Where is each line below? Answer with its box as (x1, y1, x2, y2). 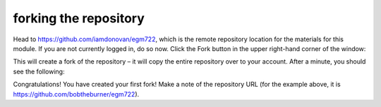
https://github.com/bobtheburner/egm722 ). (13, 90, 140, 98)
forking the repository (13, 10, 145, 26)
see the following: (13, 67, 65, 76)
